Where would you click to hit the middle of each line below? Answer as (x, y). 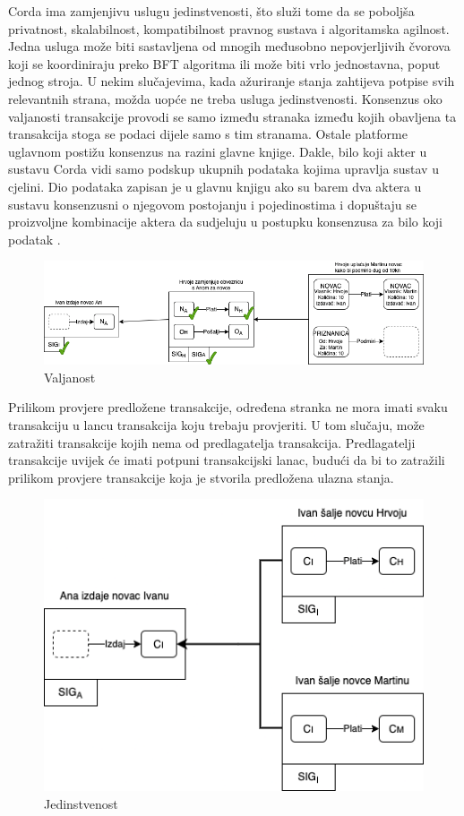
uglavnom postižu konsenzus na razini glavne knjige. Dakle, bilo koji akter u (218, 151)
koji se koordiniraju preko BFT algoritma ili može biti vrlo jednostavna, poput (224, 63)
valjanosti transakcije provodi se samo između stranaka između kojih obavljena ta (232, 116)
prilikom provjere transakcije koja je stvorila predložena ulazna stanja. (201, 477)
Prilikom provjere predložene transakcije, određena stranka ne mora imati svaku (228, 407)
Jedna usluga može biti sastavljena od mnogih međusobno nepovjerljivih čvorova (229, 46)
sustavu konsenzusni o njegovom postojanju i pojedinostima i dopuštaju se (213, 204)
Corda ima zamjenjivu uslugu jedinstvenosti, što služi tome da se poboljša (211, 11)
